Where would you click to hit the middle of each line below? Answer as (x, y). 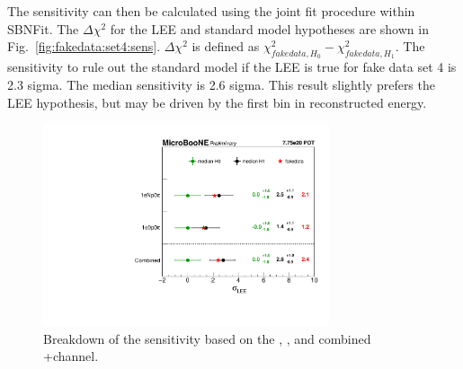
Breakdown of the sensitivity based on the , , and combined (207, 338)
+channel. (71, 356)
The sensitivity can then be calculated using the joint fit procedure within (211, 11)
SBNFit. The (43, 28)
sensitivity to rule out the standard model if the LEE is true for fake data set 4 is (232, 67)
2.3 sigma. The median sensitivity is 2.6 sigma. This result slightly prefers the (221, 84)
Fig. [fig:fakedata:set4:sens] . (84, 46)
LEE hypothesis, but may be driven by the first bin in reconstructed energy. (217, 102)
